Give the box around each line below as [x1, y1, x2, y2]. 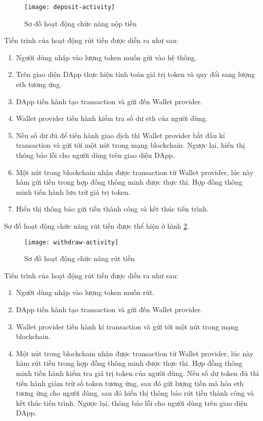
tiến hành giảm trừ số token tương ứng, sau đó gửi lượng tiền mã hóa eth [16, 377, 244, 388]
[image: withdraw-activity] [24, 238, 119, 246]
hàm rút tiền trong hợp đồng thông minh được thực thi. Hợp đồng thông [16, 358, 243, 368]
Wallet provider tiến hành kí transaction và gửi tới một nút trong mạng [16, 321, 239, 331]
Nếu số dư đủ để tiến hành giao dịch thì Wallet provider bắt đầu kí [16, 130, 225, 140]
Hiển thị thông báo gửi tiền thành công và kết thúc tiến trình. [16, 203, 209, 214]
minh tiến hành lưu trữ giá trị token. [16, 186, 130, 197]
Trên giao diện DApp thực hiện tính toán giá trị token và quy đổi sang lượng [16, 69, 255, 79]
